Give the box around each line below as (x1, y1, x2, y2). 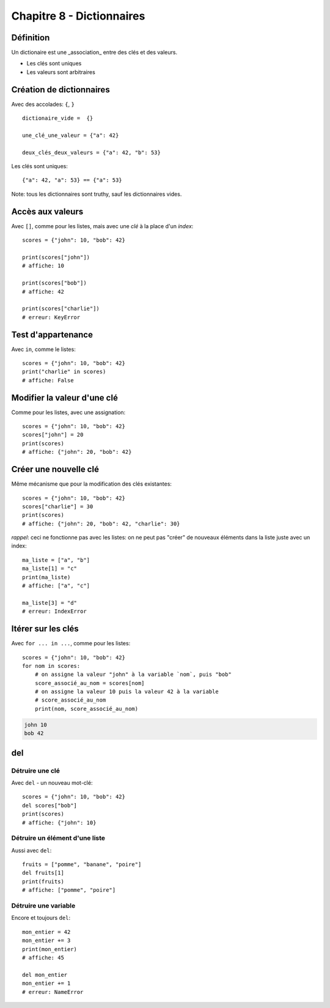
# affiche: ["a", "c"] (22, 582, 90, 590)
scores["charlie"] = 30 (22, 503, 94, 510)
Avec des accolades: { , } (11, 100, 75, 108)
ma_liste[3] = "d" (22, 599, 78, 606)
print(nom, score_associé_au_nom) (34, 705, 139, 712)
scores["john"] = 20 (22, 431, 84, 439)
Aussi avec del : (11, 847, 52, 854)
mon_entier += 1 (22, 980, 71, 987)
